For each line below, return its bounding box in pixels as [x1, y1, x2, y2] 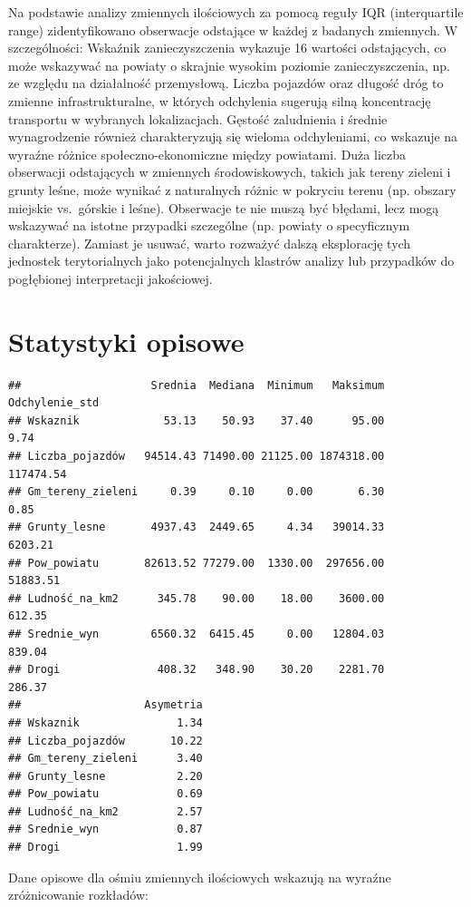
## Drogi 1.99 [8, 841, 203, 854]
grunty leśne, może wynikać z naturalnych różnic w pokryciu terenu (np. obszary [8, 180, 457, 199]
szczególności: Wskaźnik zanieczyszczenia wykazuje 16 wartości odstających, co [8, 38, 447, 57]
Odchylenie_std [8, 396, 100, 410]
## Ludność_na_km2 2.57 [8, 805, 203, 818]
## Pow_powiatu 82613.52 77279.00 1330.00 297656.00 [8, 556, 385, 570]
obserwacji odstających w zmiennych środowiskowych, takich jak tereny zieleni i [8, 162, 451, 181]
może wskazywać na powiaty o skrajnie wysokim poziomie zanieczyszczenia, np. [8, 55, 450, 74]
